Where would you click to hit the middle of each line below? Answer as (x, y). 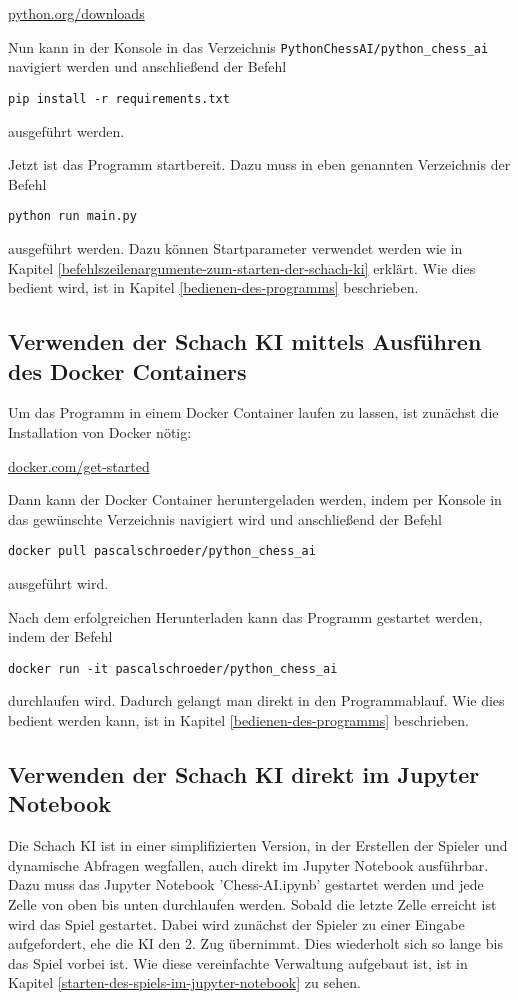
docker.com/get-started (79, 465)
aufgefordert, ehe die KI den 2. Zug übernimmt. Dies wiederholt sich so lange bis (255, 943)
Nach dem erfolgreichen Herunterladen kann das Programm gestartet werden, (245, 616)
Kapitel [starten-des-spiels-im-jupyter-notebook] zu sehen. (184, 982)
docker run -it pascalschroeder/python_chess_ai (173, 668)
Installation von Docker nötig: (100, 431)
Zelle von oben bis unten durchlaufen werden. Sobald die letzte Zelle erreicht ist (252, 903)
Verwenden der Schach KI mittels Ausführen (245, 341)
